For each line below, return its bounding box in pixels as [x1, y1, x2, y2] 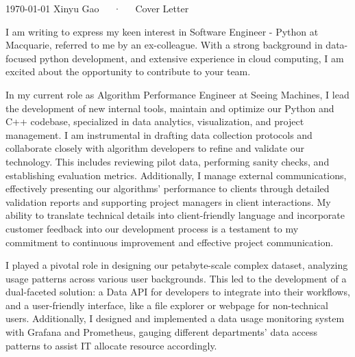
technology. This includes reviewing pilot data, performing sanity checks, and [5, 154, 330, 168]
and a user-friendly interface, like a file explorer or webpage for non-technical [5, 297, 328, 312]
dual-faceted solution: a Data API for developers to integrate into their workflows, [5, 285, 350, 299]
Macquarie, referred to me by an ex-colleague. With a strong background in [5, 38, 323, 52]
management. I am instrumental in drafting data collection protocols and [5, 127, 313, 142]
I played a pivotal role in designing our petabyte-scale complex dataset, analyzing [5, 258, 348, 272]
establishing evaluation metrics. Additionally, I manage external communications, [5, 168, 347, 182]
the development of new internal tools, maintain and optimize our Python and [5, 101, 334, 115]
